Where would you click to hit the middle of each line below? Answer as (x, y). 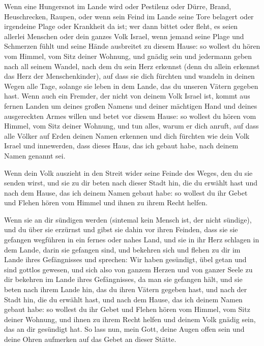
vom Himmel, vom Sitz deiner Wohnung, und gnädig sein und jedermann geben (128, 56)
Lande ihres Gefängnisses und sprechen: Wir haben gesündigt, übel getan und (125, 259)
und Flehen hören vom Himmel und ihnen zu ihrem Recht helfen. (106, 202)
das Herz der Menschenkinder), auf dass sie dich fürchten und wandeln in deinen (129, 76)
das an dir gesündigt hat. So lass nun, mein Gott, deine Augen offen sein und (124, 329)
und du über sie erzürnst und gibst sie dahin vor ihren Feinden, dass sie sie (121, 229)
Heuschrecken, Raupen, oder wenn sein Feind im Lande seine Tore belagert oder (129, 16)
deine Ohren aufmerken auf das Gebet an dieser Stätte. (90, 339)
